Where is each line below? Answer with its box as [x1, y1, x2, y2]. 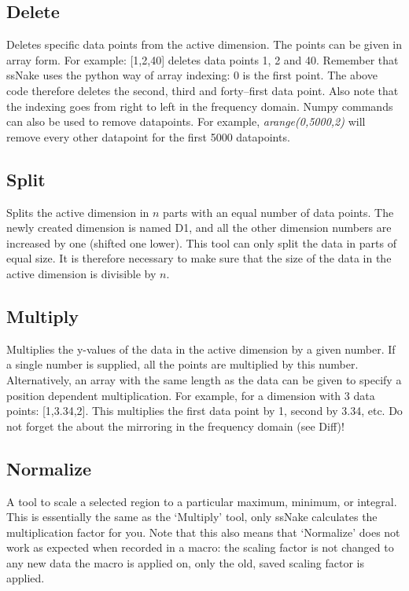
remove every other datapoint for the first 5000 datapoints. [6, 128, 290, 145]
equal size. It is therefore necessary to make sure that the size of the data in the [6, 250, 392, 266]
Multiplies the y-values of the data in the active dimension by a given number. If [6, 340, 396, 357]
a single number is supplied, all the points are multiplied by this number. [6, 356, 359, 373]
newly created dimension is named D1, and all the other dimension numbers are [6, 219, 392, 236]
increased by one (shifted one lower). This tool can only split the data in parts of [6, 234, 396, 251]
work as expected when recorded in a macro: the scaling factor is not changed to [6, 539, 394, 556]
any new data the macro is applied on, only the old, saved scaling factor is [6, 554, 364, 571]
